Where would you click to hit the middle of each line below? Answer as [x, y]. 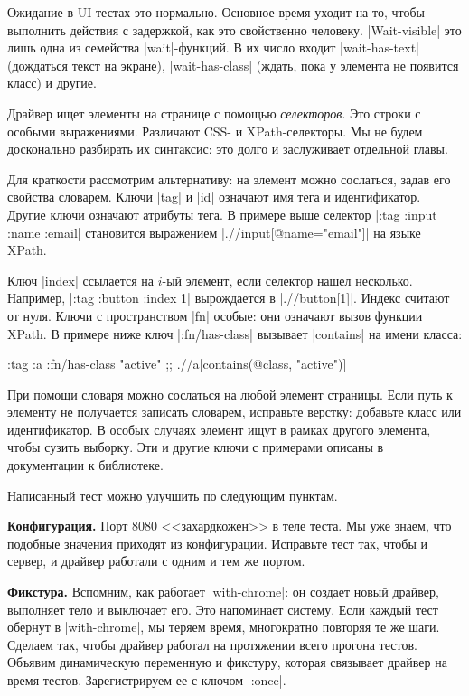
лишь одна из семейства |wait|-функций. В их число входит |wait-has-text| [214, 47]
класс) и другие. [52, 83]
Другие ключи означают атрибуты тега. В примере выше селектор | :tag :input [222, 214]
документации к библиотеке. [85, 465]
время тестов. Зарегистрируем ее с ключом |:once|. [147, 680]
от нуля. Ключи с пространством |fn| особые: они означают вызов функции [215, 315]
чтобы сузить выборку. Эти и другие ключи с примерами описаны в [196, 447]
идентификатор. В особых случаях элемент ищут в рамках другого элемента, [219, 429]
